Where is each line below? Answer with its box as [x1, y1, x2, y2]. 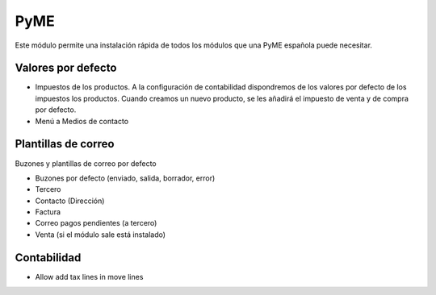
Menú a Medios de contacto [35, 116, 129, 126]
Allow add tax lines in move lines [35, 272, 144, 281]
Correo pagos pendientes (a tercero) [35, 218, 157, 228]
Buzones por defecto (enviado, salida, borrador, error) [35, 173, 216, 183]
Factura [35, 207, 61, 217]
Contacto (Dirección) [35, 196, 105, 206]
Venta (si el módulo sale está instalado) [35, 230, 166, 239]
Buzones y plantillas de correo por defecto [15, 158, 157, 168]
